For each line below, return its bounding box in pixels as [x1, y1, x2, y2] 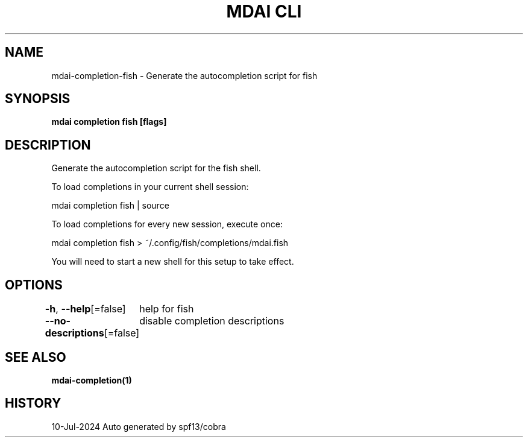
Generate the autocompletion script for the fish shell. [51, 163, 261, 174]
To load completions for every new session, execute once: [51, 219, 283, 230]
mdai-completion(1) [51, 374, 132, 385]
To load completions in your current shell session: [51, 182, 249, 192]
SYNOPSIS [5, 91, 71, 107]
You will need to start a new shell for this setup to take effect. [51, 256, 294, 267]
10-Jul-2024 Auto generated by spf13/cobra [51, 421, 226, 432]
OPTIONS [5, 277, 63, 292]
